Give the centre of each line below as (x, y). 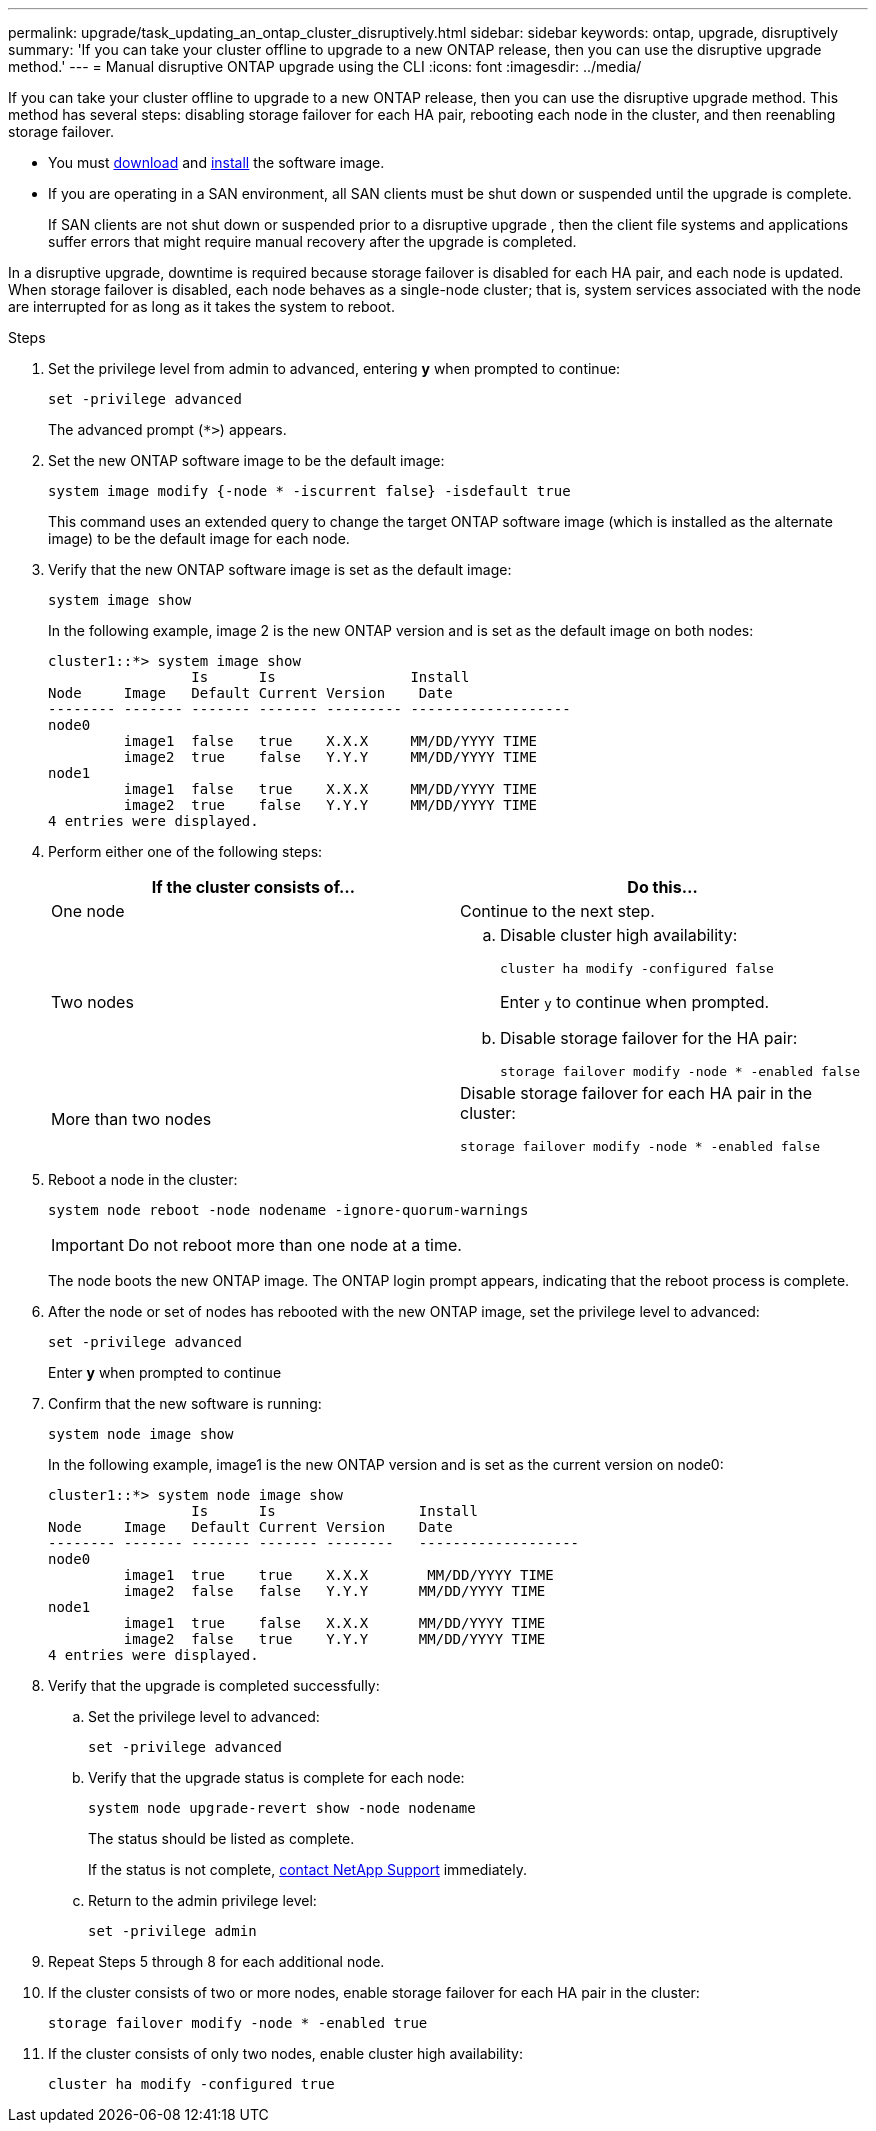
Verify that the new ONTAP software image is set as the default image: (280, 569)
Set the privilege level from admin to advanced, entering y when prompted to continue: (334, 368)
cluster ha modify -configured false (637, 968)
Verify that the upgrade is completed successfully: (214, 1685)
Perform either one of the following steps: (185, 851)
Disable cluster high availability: (619, 935)
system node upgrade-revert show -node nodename (282, 1808)
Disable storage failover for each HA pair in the (636, 1093)
